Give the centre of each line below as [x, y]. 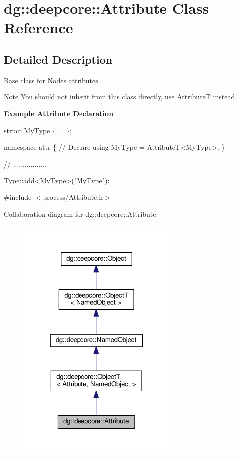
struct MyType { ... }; [38, 130]
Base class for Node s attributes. [52, 80]
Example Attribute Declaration [59, 113]
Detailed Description [58, 59]
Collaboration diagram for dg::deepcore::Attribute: [81, 214]
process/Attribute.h [73, 197]
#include [18, 197]
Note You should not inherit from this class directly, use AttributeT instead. [120, 97]
